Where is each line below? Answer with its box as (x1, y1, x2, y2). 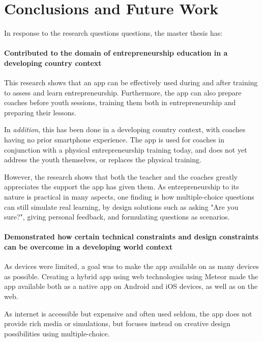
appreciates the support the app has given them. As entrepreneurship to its (4, 181, 239, 192)
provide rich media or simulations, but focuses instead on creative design (4, 318, 230, 329)
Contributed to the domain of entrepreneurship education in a (4, 47, 228, 58)
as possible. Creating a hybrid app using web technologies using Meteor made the (4, 271, 258, 281)
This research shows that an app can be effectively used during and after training (4, 77, 258, 88)
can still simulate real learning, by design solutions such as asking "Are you (4, 201, 239, 212)
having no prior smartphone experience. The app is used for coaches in (4, 134, 224, 145)
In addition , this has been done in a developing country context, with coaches (4, 124, 246, 135)
